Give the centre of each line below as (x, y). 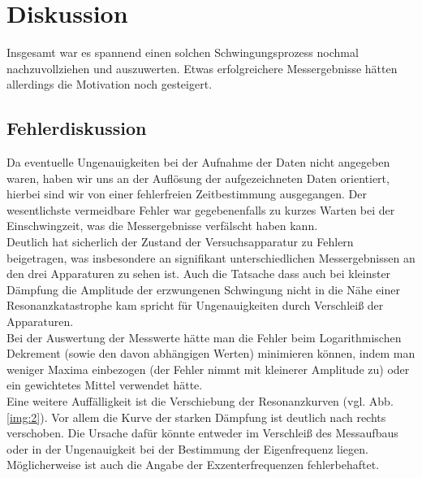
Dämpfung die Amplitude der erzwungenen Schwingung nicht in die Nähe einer (203, 289)
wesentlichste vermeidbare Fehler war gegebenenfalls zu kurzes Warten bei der (201, 209)
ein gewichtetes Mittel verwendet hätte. (105, 385)
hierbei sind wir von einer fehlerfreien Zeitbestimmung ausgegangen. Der (187, 194)
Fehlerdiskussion (77, 128)
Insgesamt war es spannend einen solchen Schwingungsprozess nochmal (183, 52)
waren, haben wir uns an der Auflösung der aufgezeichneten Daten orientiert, (198, 178)
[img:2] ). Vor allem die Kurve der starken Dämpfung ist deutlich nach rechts (196, 417)
